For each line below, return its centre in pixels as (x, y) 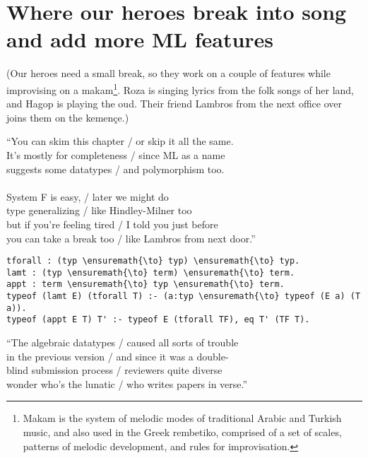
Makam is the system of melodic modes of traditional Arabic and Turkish (182, 418)
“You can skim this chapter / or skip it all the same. (120, 141)
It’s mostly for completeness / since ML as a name (116, 154)
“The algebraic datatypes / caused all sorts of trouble (123, 342)
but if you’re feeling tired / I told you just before (112, 224)
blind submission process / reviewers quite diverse (114, 370)
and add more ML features (140, 39)
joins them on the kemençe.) (68, 117)
